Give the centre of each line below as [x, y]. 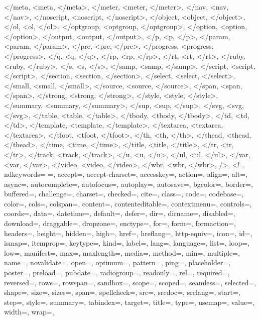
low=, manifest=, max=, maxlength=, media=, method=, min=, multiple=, [122, 252]
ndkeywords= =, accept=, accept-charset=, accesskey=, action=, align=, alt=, [126, 174]
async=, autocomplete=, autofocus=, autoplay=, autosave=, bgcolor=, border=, [128, 184]
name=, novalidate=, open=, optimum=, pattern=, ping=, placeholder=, [117, 262]
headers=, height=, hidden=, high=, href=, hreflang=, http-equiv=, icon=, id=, [128, 233]
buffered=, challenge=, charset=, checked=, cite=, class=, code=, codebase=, [124, 194]
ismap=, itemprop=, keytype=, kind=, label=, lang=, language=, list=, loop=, [127, 243]
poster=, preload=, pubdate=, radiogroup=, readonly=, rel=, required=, [117, 273]
